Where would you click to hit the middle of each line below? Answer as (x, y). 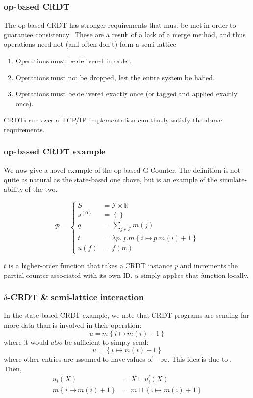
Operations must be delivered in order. (74, 61)
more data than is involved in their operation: (73, 325)
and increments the (209, 265)
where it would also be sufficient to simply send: (76, 342)
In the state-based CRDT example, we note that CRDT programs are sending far (126, 315)
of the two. (41, 189)
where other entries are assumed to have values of (78, 359)
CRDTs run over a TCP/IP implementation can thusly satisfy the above (113, 120)
